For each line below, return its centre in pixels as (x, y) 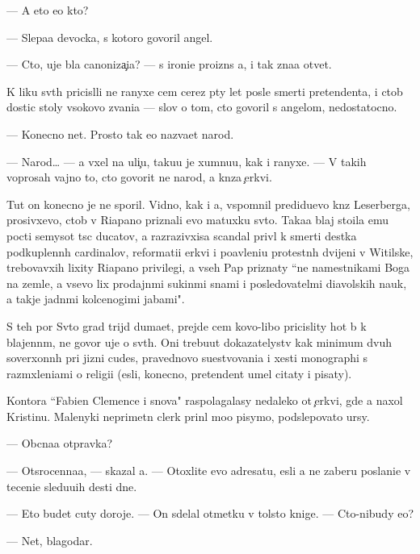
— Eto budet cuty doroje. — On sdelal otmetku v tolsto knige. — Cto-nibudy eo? (210, 513)
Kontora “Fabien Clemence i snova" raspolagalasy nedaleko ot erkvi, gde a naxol (205, 400)
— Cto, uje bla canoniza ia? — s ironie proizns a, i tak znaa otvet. (169, 64)
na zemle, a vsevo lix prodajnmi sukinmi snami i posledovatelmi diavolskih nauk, (207, 283)
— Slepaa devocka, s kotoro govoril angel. (110, 37)
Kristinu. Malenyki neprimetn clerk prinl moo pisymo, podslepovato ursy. (188, 416)
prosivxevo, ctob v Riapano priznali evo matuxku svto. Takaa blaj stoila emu (198, 220)
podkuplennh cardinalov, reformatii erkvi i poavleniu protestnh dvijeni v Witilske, (210, 251)
